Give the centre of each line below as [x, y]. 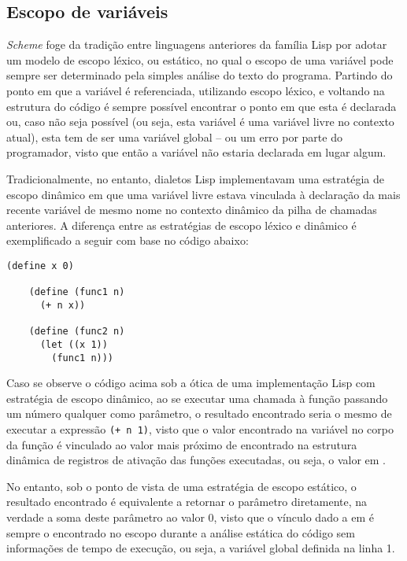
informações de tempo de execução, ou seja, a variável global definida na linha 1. [201, 548]
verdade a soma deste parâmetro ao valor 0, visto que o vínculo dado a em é [190, 517]
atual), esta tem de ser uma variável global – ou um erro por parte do [174, 137]
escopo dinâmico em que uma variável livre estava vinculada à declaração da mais [203, 194]
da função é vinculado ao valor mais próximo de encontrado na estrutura [182, 444]
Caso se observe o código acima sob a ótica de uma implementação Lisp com [191, 383]
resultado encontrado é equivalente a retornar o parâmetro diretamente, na [187, 502]
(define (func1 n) [77, 292]
